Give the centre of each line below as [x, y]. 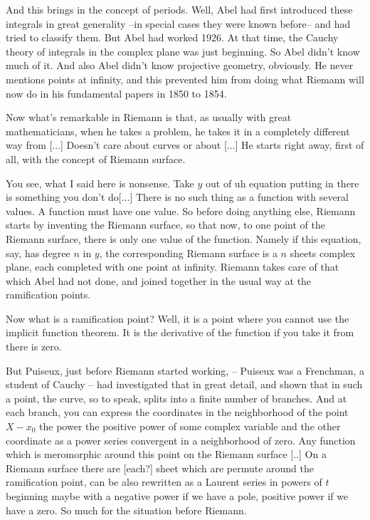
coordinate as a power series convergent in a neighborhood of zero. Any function [181, 440]
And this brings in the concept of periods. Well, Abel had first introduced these [179, 9]
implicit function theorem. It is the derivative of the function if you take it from [180, 332]
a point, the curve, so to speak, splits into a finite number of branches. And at [176, 398]
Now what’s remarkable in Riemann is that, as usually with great [149, 117]
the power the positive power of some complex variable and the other [190, 426]
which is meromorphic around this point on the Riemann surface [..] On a [166, 454]
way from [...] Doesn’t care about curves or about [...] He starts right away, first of [185, 145]
